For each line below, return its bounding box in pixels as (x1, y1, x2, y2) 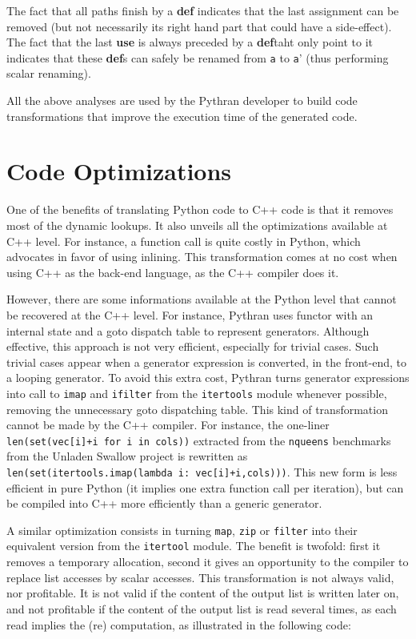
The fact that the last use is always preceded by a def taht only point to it (6, 34, 373, 50)
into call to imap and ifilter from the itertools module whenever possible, (6, 384, 387, 401)
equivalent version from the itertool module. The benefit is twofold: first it (6, 537, 381, 554)
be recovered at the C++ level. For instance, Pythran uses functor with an (6, 306, 374, 323)
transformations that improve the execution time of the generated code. (6, 107, 358, 124)
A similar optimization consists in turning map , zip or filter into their (6, 521, 358, 538)
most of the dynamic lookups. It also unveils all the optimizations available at (6, 216, 388, 233)
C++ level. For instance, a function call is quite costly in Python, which (6, 232, 361, 249)
